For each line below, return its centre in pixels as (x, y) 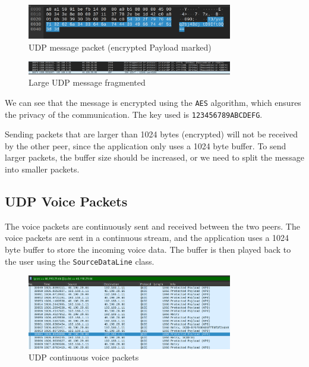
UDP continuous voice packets (84, 357)
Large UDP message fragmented (87, 82)
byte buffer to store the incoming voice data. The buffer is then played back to (148, 249)
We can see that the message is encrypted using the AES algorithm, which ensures (153, 102)
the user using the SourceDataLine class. (80, 261)
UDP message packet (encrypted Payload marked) (120, 47)
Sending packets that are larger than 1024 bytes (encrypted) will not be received (152, 134)
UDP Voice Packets (66, 201)
